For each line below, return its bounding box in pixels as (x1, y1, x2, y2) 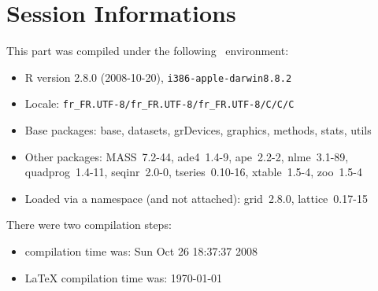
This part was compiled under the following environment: (6, 42, 289, 59)
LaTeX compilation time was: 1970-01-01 (24, 269, 223, 285)
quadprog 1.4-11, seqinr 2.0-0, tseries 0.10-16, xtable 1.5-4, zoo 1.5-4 (24, 164, 362, 180)
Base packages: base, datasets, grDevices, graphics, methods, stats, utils (24, 122, 372, 138)
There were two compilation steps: (6, 216, 172, 233)
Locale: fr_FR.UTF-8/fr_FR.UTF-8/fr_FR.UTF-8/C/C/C (24, 95, 295, 112)
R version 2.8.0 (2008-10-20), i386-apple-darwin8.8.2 (24, 68, 292, 85)
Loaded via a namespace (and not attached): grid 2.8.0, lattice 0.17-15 (24, 190, 368, 206)
